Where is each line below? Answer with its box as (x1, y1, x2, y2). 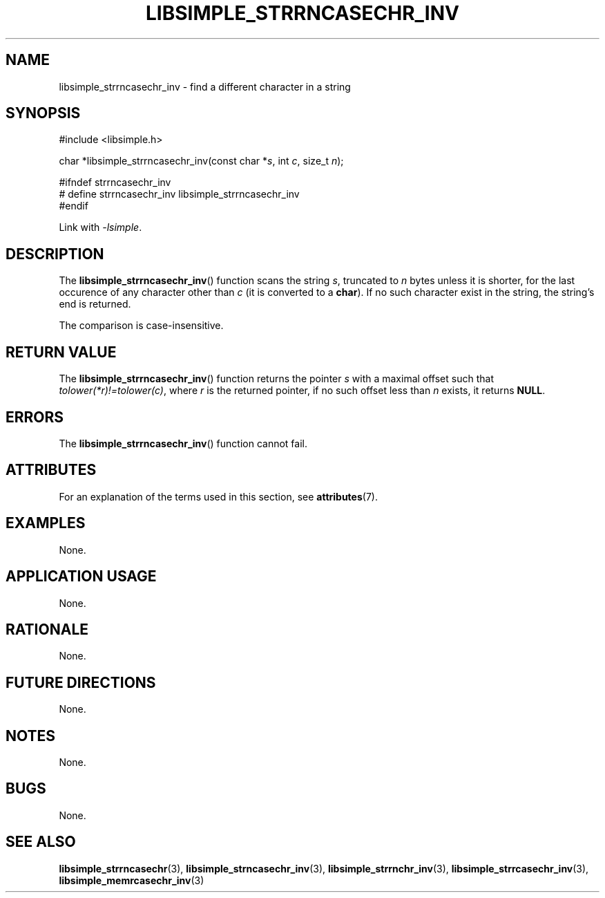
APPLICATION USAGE (6, 568, 157, 586)
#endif (59, 200, 88, 212)
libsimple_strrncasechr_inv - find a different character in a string (59, 80, 351, 93)
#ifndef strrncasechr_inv (59, 176, 171, 189)
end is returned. (59, 298, 131, 310)
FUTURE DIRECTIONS (6, 673, 156, 691)
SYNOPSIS (6, 104, 81, 122)
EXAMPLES (6, 514, 86, 532)
